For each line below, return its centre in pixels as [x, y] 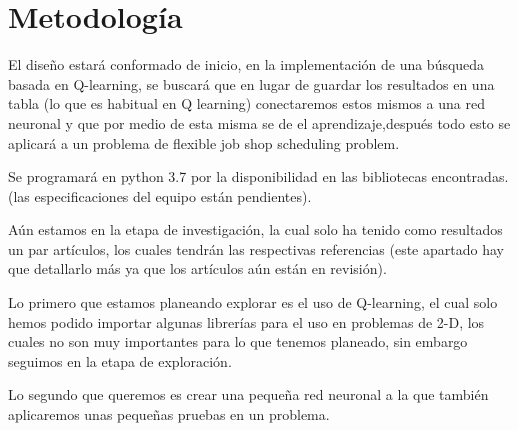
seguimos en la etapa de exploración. [120, 360]
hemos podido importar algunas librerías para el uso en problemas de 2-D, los [246, 321]
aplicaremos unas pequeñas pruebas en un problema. [169, 414]
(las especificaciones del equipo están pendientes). [160, 195]
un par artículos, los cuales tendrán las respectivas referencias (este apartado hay [256, 248]
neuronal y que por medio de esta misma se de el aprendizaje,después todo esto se [259, 122]
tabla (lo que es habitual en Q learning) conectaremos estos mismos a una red [246, 103]
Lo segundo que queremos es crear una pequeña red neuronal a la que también [248, 394]
